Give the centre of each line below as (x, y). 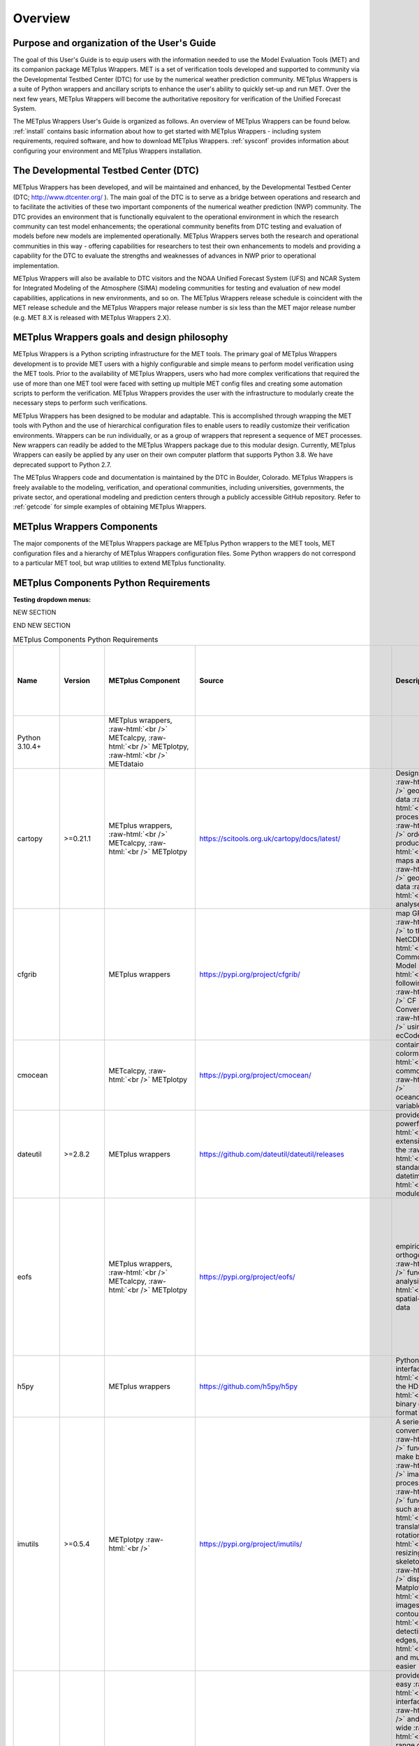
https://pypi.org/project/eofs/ (248, 1277)
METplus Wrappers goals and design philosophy (120, 338)
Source (212, 681)
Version (77, 681)
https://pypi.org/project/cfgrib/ (250, 974)
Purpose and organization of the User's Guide (115, 43)
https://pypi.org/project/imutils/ (251, 1544)
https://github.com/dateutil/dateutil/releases (272, 1154)
